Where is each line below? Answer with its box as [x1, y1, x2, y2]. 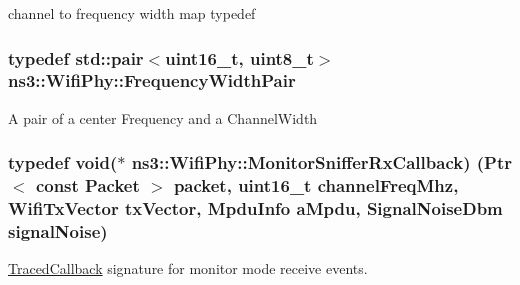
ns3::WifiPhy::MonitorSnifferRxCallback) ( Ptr [131, 150, 512, 175]
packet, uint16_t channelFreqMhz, [173, 173, 459, 198]
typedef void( [8, 150, 118, 175]
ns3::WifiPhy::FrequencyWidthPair [8, 68, 296, 93]
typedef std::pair [8, 45, 144, 70]
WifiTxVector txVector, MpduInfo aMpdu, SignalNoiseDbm [8, 196, 503, 221]
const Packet [35, 173, 140, 198]
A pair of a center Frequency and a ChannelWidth [8, 107, 318, 128]
